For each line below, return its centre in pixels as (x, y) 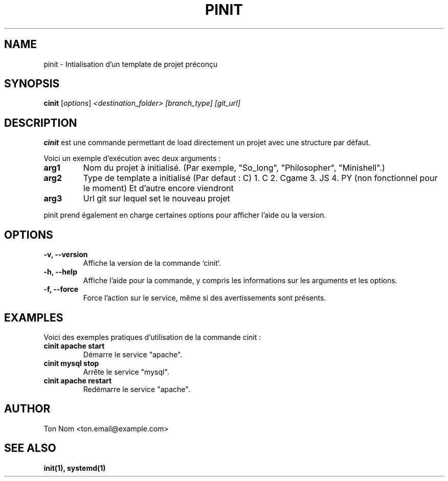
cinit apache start (74, 346)
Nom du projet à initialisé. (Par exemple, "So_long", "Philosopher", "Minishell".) (234, 168)
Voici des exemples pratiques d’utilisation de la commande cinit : (152, 337)
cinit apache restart (78, 380)
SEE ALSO (30, 448)
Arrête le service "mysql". (126, 372)
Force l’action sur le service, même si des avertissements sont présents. (205, 298)
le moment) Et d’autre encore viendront (158, 188)
